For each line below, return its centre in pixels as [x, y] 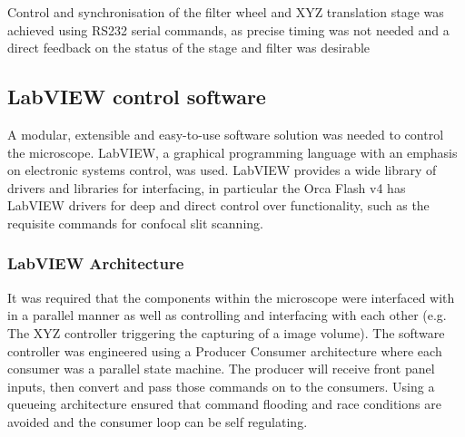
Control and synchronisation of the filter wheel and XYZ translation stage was [226, 12]
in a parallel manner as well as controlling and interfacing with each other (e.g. [227, 315]
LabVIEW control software [137, 97]
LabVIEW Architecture [96, 263]
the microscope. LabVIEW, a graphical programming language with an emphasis [232, 152]
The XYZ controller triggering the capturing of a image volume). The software [226, 332]
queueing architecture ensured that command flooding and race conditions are [224, 404]
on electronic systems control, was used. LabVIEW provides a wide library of [222, 170]
